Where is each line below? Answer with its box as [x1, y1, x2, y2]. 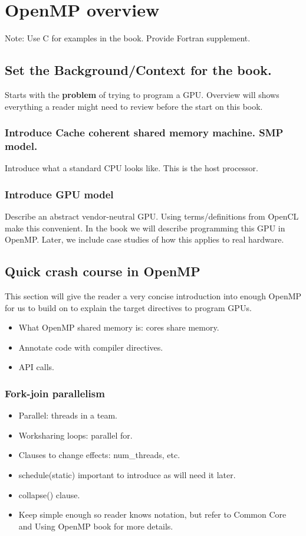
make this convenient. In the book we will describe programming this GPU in [5, 221, 285, 234]
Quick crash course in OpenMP [5, 262, 200, 280]
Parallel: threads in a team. [18, 409, 117, 421]
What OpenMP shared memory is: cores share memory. [18, 321, 219, 334]
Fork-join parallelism [5, 385, 105, 400]
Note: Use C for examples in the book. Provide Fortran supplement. [5, 32, 251, 44]
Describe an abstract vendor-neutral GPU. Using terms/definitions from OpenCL [5, 210, 299, 223]
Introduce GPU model [5, 187, 114, 201]
